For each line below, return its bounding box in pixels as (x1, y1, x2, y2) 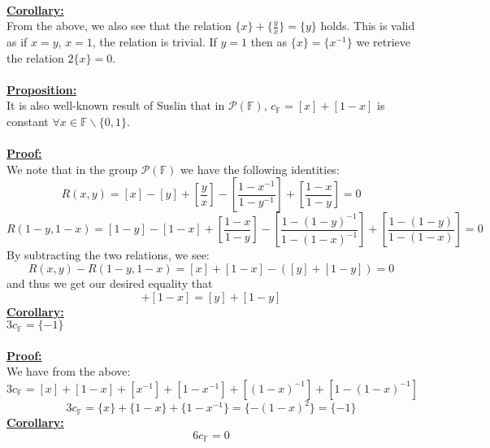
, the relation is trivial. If (92, 33, 217, 50)
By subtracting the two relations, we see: (7, 246, 210, 263)
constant (7, 112, 49, 129)
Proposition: (7, 80, 77, 98)
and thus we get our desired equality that (7, 274, 213, 291)
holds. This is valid (320, 17, 415, 34)
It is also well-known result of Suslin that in (7, 97, 225, 114)
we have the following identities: (180, 160, 340, 177)
